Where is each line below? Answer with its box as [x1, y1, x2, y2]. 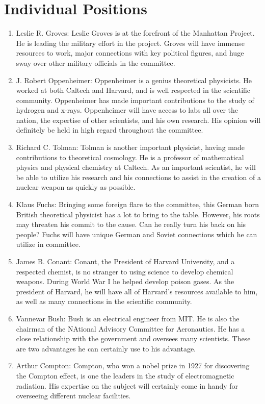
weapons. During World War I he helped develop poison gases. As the [16, 276, 234, 287]
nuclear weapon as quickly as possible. [16, 182, 136, 192]
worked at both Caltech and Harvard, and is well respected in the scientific [16, 85, 251, 95]
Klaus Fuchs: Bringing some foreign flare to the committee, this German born [16, 199, 259, 210]
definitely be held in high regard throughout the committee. [16, 124, 203, 135]
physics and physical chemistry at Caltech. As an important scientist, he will [16, 162, 256, 172]
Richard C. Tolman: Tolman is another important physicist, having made [16, 142, 245, 153]
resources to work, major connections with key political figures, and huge [16, 47, 244, 58]
